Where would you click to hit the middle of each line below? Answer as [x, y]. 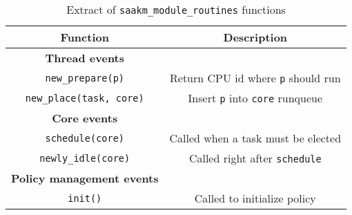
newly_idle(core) [85, 158]
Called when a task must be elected [255, 138]
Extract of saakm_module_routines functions [176, 9]
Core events [85, 118]
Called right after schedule [255, 158]
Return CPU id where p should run [255, 78]
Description [255, 37]
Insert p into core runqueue [255, 98]
